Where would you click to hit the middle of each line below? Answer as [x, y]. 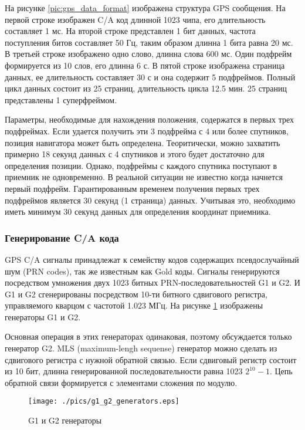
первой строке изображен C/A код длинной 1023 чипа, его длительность [135, 19]
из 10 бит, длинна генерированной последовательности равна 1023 [124, 371]
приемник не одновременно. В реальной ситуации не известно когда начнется [144, 177]
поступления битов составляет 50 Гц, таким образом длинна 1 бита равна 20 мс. [149, 42]
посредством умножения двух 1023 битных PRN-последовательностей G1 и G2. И [152, 282]
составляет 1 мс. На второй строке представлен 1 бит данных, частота [130, 31]
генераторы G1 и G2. [43, 316]
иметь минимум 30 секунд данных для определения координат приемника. [138, 211]
